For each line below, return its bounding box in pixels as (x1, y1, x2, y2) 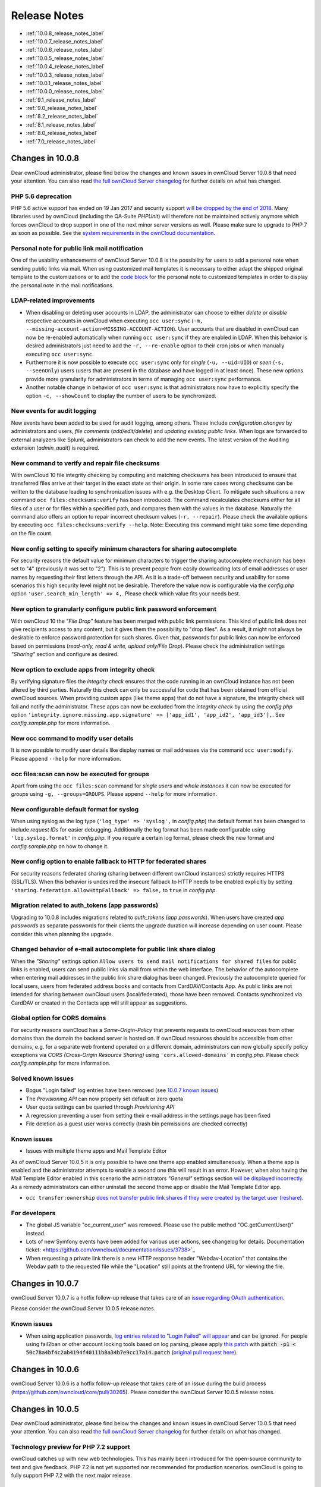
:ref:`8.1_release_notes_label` (26, 121, 97, 128)
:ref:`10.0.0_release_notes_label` (26, 88, 105, 95)
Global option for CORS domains (11, 1014, 106, 1022)
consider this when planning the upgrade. (11, 930, 113, 937)
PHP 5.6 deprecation (11, 192, 72, 200)
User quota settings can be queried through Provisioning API (26, 1103, 175, 1110)
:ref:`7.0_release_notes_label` (26, 137, 97, 145)
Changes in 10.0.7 (11, 1279, 79, 1288)
